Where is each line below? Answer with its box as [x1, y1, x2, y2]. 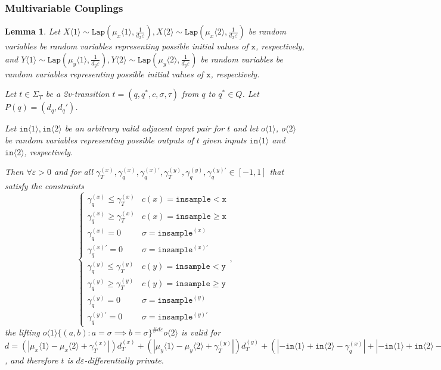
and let [233, 122, 259, 134]
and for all [54, 165, 93, 178]
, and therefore [5, 353, 58, 366]
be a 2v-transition [45, 87, 110, 100]
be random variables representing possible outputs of [5, 134, 194, 146]
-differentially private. [84, 353, 164, 366]
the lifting [5, 326, 40, 338]
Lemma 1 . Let [5, 25, 60, 37]
